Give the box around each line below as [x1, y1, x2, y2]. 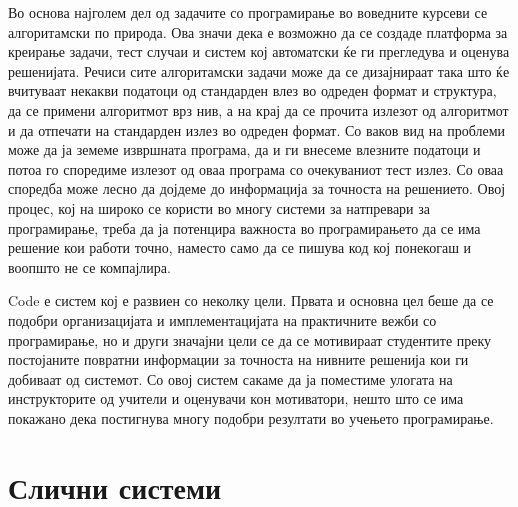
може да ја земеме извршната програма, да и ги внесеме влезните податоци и [8, 139, 481, 160]
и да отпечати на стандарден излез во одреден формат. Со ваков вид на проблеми [8, 119, 506, 140]
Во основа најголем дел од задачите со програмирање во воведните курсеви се [8, 2, 488, 22]
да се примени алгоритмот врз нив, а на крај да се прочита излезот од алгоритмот [8, 99, 509, 120]
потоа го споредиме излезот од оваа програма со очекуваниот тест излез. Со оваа [8, 158, 504, 179]
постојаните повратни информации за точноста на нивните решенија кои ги [8, 349, 469, 370]
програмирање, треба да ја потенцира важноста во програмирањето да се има [8, 217, 481, 238]
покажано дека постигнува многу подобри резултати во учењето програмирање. [8, 407, 494, 428]
